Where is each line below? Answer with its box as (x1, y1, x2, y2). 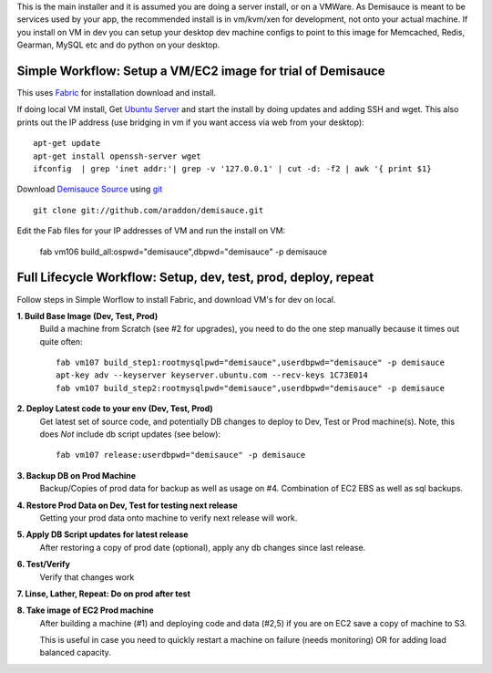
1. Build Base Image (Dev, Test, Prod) (16, 310, 159, 321)
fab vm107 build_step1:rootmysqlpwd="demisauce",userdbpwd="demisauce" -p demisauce (56, 357, 446, 368)
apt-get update (33, 138, 101, 149)
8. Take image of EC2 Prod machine (16, 605, 154, 616)
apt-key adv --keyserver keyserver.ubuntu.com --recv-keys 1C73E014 (56, 370, 368, 380)
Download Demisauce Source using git (16, 183, 163, 195)
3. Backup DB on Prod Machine (16, 470, 137, 481)
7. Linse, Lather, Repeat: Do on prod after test (16, 588, 191, 599)
